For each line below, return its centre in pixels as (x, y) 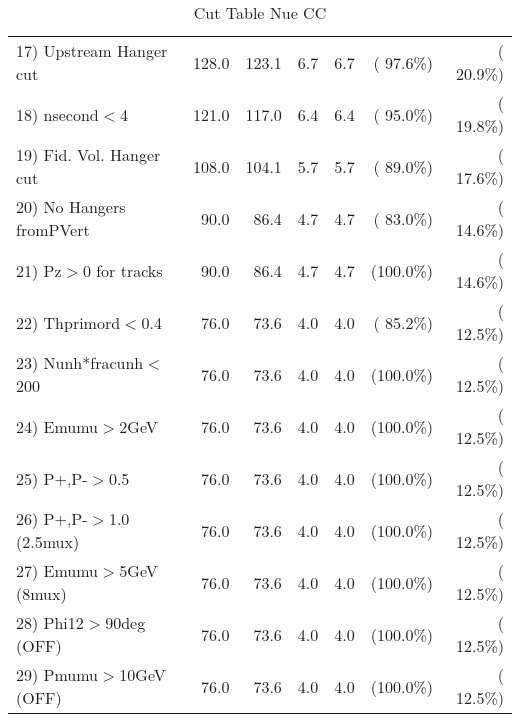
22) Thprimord (68, 322)
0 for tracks (122, 270)
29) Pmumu (57, 674)
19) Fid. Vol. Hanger (88, 154)
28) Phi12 (50, 622)
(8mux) (41, 593)
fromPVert (53, 229)
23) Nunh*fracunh (80, 362)
